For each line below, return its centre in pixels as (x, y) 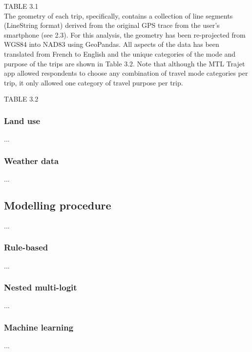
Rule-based (26, 247)
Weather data (31, 160)
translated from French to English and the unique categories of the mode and (120, 53)
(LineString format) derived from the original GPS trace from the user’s (112, 25)
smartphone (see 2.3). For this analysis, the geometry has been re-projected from (125, 34)
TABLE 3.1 (21, 6)
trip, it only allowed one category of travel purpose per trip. (94, 82)
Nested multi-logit (41, 287)
